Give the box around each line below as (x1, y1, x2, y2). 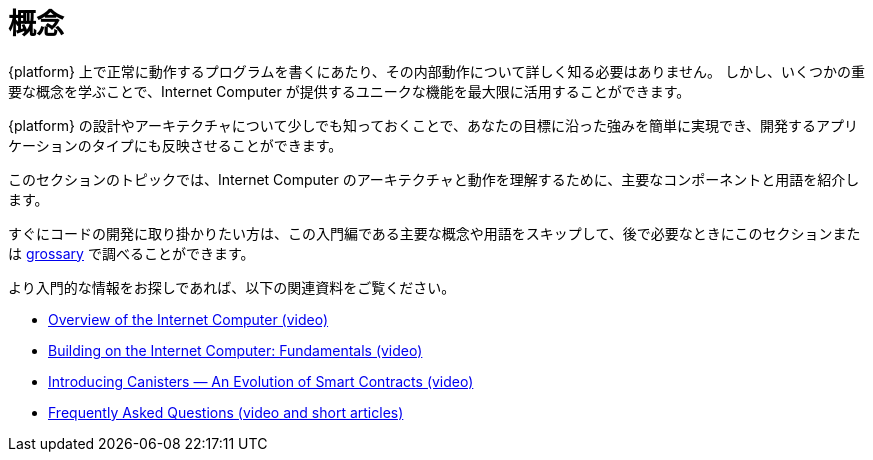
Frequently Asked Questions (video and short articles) (48, 403, 404, 421)
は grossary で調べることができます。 (8, 244, 255, 262)
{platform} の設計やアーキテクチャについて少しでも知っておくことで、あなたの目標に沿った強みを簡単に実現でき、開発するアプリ (8, 116, 858, 134)
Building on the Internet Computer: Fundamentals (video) (48, 341, 423, 359)
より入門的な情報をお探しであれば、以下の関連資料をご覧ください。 (8, 278, 456, 296)
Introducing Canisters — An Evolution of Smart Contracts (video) (48, 372, 474, 390)
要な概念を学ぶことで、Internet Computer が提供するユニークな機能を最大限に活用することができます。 (8, 82, 691, 100)
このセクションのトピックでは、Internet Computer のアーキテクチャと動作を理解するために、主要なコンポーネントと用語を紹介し (8, 170, 860, 188)
